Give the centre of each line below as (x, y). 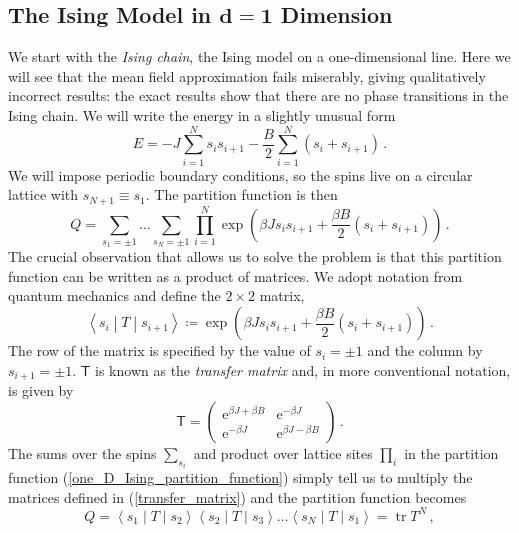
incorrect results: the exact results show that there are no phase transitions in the (258, 95)
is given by (41, 390)
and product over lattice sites (283, 452)
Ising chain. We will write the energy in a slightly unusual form (202, 114)
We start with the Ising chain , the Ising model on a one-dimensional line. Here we (259, 56)
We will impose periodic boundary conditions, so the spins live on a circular (240, 174)
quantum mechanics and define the (114, 295)
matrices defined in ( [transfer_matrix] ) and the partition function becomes (237, 496)
